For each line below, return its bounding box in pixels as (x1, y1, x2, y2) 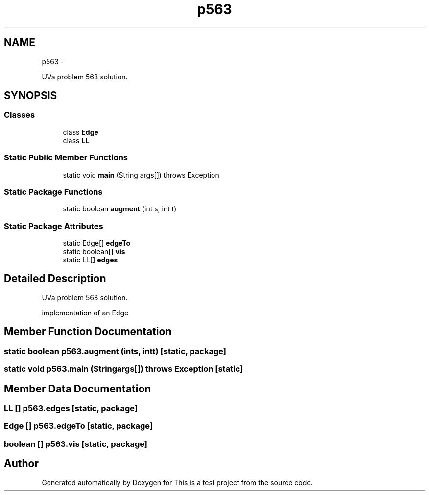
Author (4, 457, 39, 470)
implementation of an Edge (42, 308, 129, 317)
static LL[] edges (63, 256, 118, 264)
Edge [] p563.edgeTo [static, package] (4, 421, 153, 431)
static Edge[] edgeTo (63, 239, 131, 248)
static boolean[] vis (63, 247, 125, 256)
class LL (63, 136, 90, 145)
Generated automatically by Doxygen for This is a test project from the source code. (42, 478, 313, 487)
